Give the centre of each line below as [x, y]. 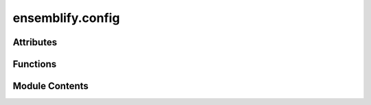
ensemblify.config [66, 18]
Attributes [35, 42]
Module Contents [50, 86]
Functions [35, 64]
